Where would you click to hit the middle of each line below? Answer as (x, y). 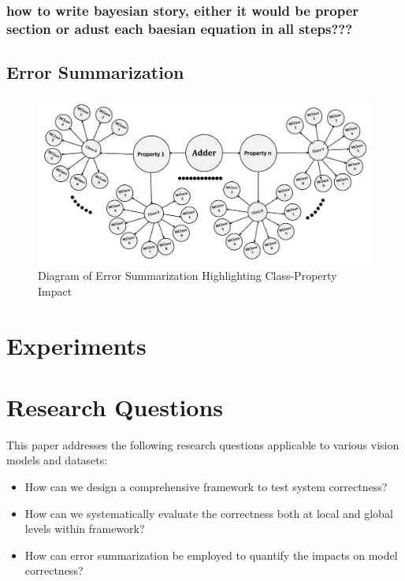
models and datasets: (57, 460)
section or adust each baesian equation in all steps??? (180, 28)
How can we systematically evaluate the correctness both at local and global (209, 513)
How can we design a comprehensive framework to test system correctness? (206, 487)
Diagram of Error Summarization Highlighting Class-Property (188, 276)
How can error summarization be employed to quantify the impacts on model (211, 555)
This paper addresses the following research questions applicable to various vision (203, 444)
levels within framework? (85, 529)
